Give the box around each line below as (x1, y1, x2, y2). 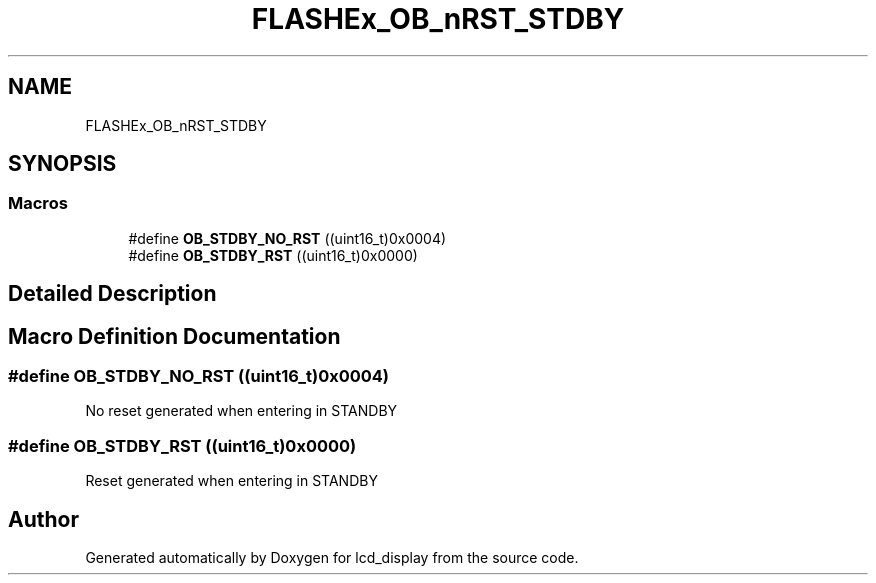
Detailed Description (8, 281, 217, 307)
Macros (8, 193, 68, 214)
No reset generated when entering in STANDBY (85, 402, 398, 420)
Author (8, 506, 79, 532)
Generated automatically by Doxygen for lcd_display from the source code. (85, 549, 579, 567)
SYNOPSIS (8, 151, 117, 177)
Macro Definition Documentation (8, 323, 341, 349)
